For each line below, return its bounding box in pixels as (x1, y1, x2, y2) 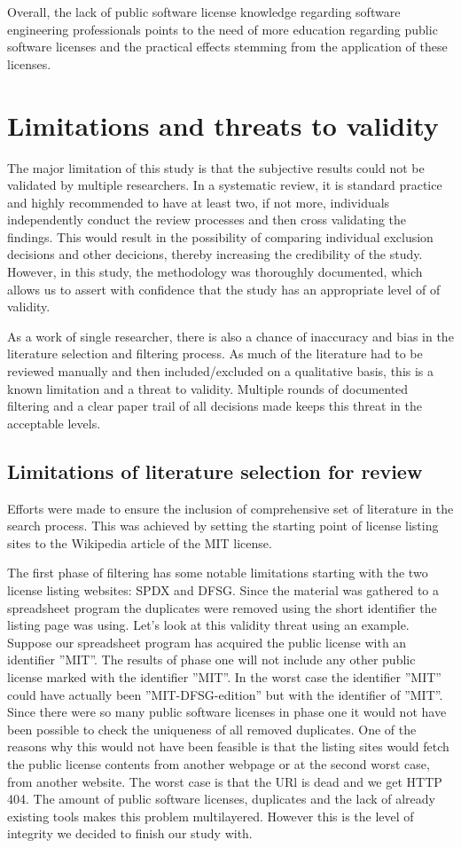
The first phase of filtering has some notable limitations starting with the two (7, 563, 428, 582)
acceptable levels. (7, 413, 101, 432)
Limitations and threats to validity (7, 106, 439, 143)
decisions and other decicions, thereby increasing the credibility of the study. (7, 245, 423, 263)
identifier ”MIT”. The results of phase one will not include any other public (7, 650, 416, 669)
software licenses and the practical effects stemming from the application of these (7, 37, 448, 56)
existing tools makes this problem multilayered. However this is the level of (7, 806, 414, 825)
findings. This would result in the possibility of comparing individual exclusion (7, 227, 434, 246)
